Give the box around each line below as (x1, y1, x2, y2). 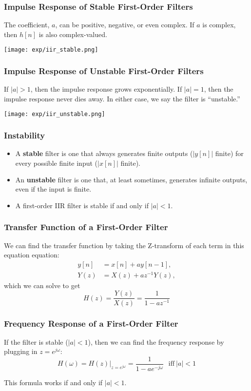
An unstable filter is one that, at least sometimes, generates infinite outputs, (15, 174, 248, 184)
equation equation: (4, 250, 59, 260)
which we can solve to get (4, 280, 80, 290)
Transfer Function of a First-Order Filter (4, 221, 168, 233)
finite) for (215, 148, 244, 158)
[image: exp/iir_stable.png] (4, 46, 98, 54)
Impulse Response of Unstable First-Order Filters (4, 64, 204, 77)
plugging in (4, 346, 38, 356)
